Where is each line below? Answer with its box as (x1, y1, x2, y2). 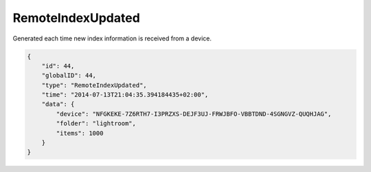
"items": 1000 (56, 129, 104, 137)
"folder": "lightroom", (56, 120, 137, 127)
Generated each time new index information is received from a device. (12, 34, 212, 42)
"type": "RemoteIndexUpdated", (41, 81, 147, 89)
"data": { (41, 100, 75, 108)
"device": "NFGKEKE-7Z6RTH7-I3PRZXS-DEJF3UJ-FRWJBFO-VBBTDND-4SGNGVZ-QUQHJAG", (56, 110, 332, 118)
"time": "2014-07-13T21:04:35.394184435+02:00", (41, 91, 209, 99)
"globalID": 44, (41, 72, 96, 79)
